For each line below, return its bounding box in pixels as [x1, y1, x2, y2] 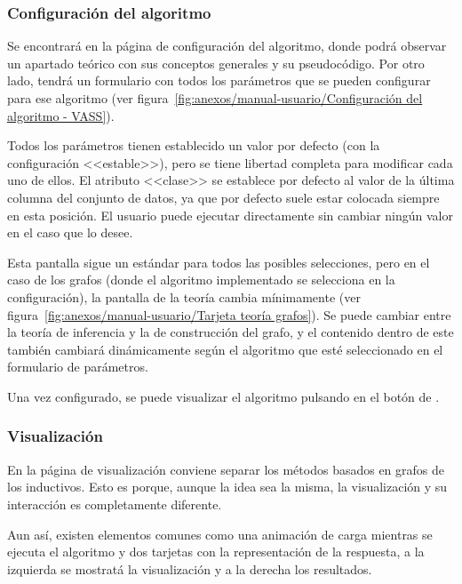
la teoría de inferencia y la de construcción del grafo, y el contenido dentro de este [7, 323, 454, 341]
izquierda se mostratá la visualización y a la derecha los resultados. [7, 559, 372, 578]
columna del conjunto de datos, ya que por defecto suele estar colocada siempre [7, 188, 440, 206]
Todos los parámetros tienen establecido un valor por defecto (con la [7, 136, 380, 155]
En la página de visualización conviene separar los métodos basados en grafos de [7, 460, 444, 478]
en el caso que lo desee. [7, 223, 133, 242]
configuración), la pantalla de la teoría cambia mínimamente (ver [7, 287, 361, 306]
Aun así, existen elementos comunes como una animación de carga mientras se [7, 524, 433, 543]
